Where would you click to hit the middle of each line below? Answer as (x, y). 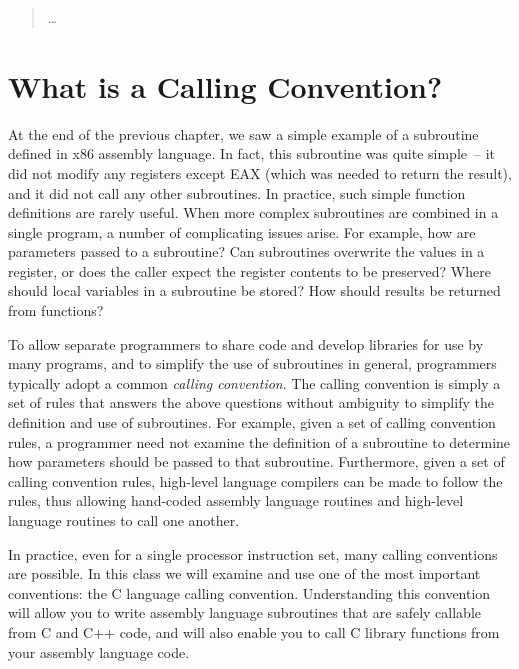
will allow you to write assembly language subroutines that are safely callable (244, 612)
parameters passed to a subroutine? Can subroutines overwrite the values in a (246, 251)
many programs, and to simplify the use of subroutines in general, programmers (252, 363)
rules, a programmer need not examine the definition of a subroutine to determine (259, 441)
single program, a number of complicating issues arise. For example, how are (242, 231)
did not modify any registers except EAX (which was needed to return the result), (260, 172)
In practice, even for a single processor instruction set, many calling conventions (253, 553)
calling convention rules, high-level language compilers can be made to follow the (255, 480)
